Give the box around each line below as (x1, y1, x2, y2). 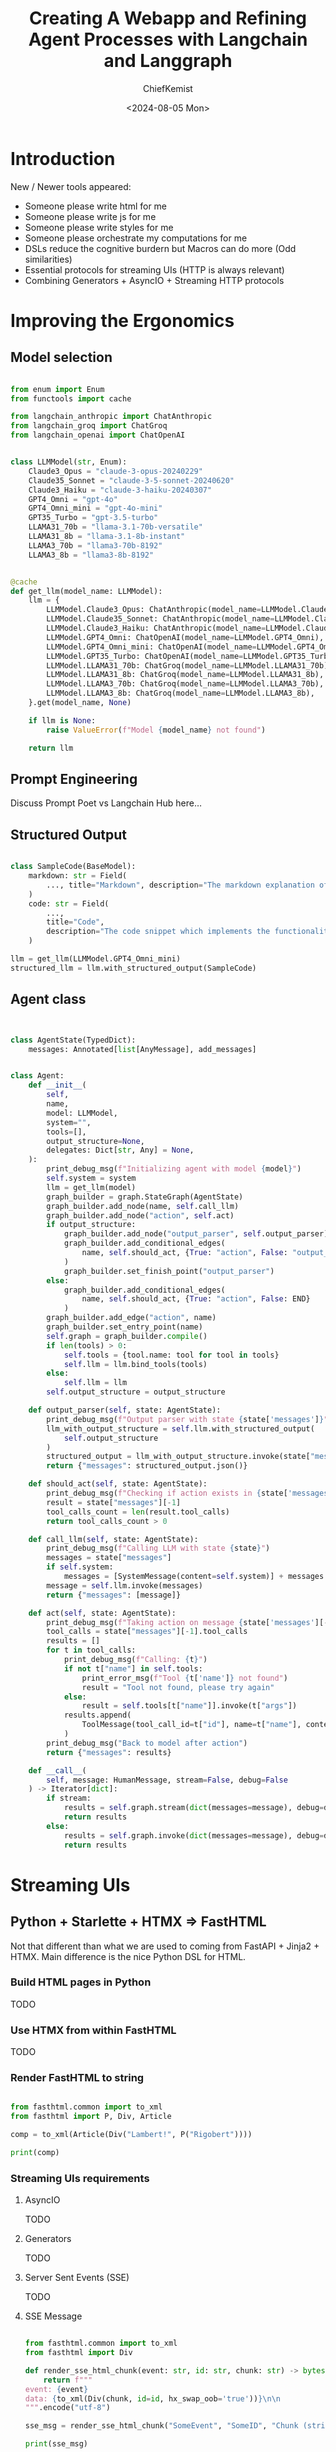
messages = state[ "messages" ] (46, 1553, 172, 1563)
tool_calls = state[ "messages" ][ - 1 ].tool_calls (46, 1627, 248, 1637)
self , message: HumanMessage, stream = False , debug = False (46, 1775, 288, 1785)
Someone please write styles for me (24, 221, 174, 233)
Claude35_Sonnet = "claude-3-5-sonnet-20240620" (28, 475, 235, 486)
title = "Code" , (46, 917, 105, 927)
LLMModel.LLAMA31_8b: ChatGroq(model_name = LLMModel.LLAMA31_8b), (46, 670, 325, 680)
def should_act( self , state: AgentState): (28, 1479, 208, 1489)
